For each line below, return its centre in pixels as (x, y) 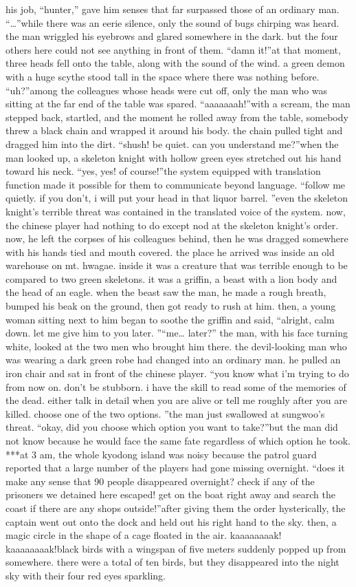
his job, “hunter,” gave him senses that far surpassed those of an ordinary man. (173, 9)
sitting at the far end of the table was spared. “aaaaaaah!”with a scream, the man (178, 104)
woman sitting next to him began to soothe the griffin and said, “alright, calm (170, 319)
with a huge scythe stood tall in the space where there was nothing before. (163, 76)
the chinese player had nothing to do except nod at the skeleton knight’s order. (172, 225)
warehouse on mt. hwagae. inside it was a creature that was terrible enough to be (177, 265)
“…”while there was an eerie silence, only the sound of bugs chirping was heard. (173, 22)
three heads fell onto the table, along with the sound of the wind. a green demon (175, 63)
